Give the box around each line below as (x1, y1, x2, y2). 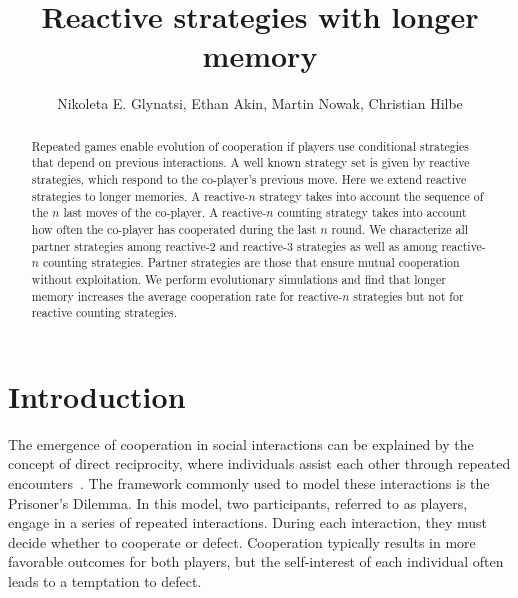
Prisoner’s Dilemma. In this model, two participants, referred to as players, (8, 492, 468, 513)
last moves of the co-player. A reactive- (63, 204, 267, 221)
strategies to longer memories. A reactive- (31, 187, 249, 204)
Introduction (8, 375, 186, 416)
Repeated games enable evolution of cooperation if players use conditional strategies (31, 137, 470, 154)
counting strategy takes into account (277, 204, 467, 221)
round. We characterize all (331, 220, 468, 237)
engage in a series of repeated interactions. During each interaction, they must (8, 512, 488, 533)
